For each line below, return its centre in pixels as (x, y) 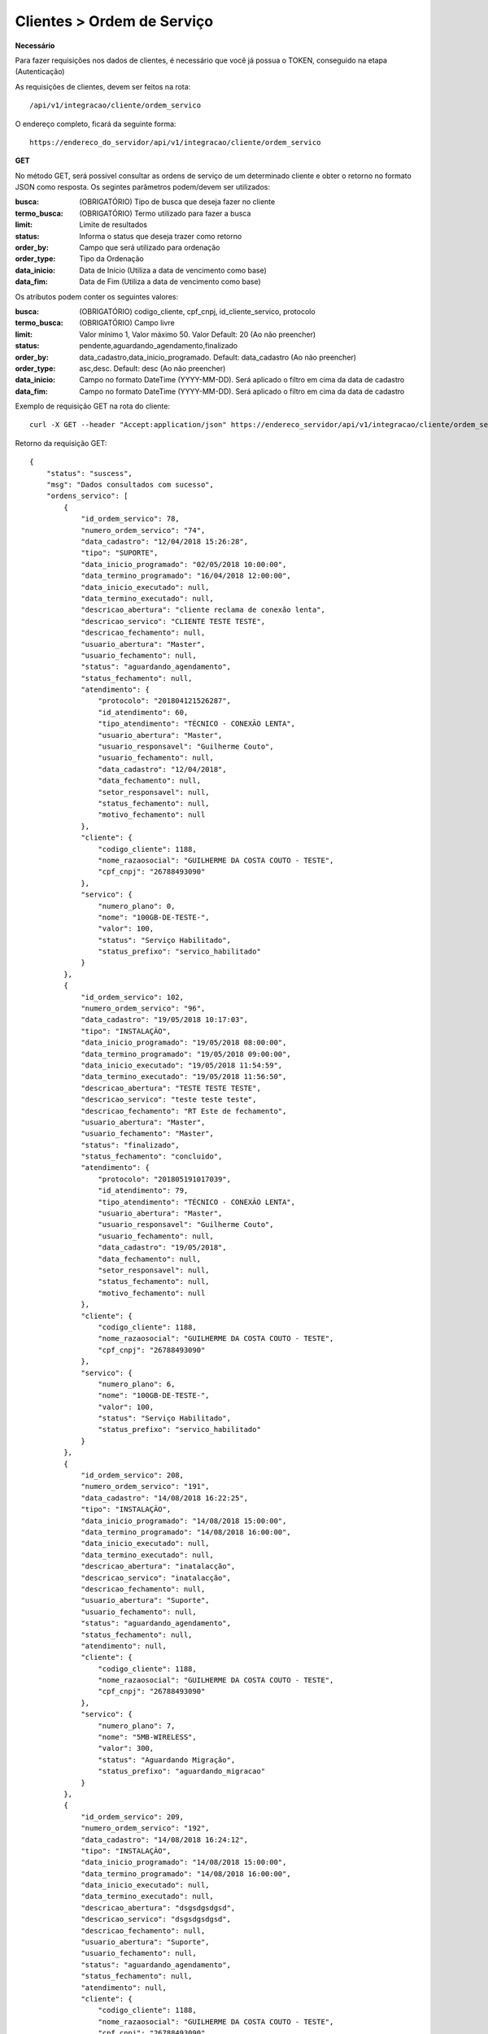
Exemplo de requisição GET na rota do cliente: (93, 406)
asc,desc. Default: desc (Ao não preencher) (152, 368)
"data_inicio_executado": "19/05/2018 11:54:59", (182, 1065)
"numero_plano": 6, (137, 1384)
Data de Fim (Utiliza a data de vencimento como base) (170, 282)
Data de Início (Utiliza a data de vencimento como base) (173, 270)
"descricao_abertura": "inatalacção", (158, 1567)
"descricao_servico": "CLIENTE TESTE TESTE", (173, 621)
